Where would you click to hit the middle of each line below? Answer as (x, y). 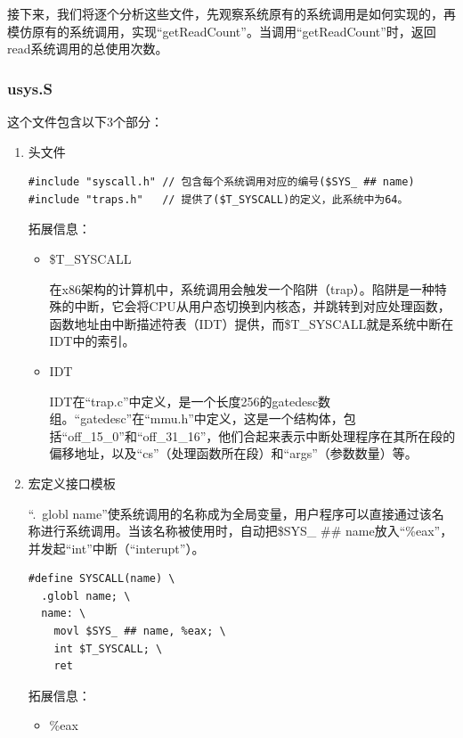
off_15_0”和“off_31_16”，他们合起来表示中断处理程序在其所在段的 (262, 435)
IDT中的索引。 (92, 341)
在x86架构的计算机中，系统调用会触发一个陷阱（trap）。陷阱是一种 (242, 288)
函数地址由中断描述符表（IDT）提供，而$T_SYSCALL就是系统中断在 (252, 323)
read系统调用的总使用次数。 (88, 49)
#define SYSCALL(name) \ (102, 579)
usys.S (30, 88)
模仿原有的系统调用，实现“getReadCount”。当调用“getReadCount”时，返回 (222, 31)
